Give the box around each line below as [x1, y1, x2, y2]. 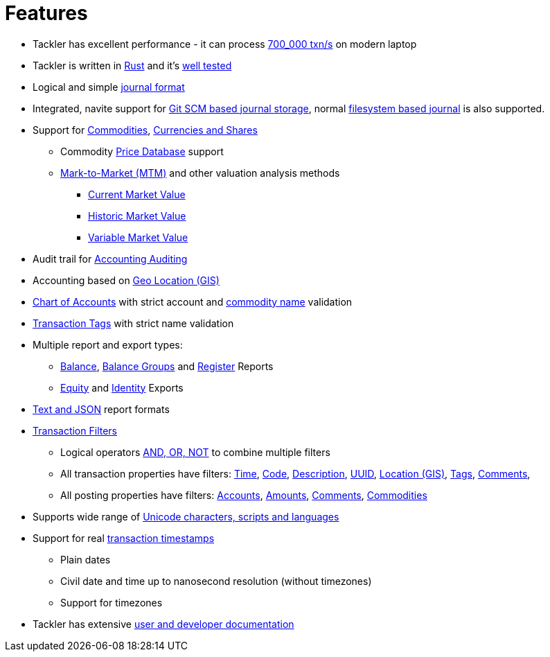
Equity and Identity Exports [60, 381, 184, 394]
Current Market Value [88, 188, 186, 200]
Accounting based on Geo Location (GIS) [33, 274, 220, 286]
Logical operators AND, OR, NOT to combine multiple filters [60, 446, 330, 458]
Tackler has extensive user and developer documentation [33, 617, 294, 630]
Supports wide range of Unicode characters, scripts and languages [33, 510, 339, 523]
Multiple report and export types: [33, 338, 183, 351]
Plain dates [60, 553, 111, 566]
